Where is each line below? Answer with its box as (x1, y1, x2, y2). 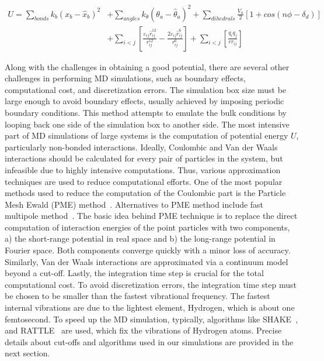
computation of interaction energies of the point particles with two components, (5, 221, 290, 233)
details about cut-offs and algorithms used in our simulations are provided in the (5, 335, 294, 348)
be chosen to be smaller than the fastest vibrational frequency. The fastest (5, 290, 270, 302)
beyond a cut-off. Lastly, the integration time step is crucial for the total (5, 267, 264, 279)
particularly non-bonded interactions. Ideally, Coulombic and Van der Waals (5, 140, 278, 153)
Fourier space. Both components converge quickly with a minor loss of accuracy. (5, 244, 291, 256)
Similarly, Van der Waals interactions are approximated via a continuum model (5, 255, 288, 267)
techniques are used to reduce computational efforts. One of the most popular (5, 175, 283, 187)
